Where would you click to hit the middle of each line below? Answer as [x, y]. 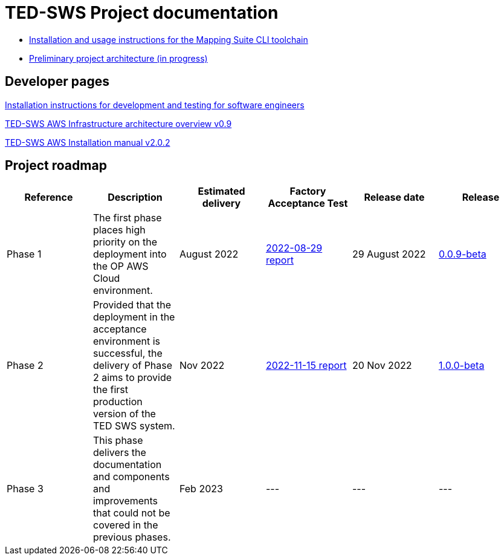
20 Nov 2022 [382, 366]
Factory [308, 191]
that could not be [131, 513]
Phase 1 [24, 254]
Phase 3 [25, 489]
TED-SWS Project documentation [142, 13]
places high [119, 230]
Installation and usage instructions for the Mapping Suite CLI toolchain [169, 39]
